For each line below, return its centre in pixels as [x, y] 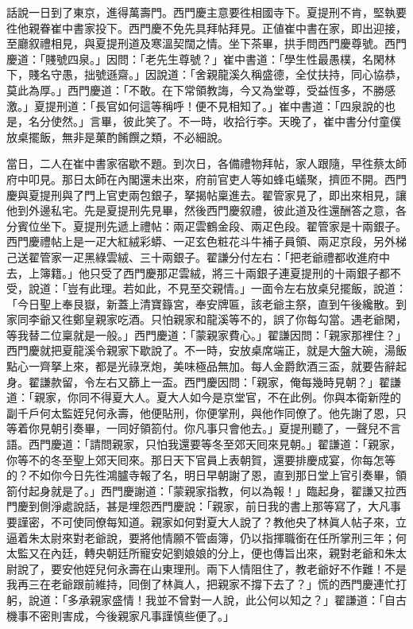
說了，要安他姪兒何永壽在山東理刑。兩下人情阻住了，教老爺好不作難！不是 [212, 568]
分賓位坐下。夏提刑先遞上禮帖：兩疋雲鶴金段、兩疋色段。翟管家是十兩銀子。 [206, 225]
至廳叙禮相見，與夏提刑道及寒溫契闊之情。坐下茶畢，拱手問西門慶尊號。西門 [206, 43]
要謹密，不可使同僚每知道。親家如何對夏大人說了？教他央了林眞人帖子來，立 [206, 522]
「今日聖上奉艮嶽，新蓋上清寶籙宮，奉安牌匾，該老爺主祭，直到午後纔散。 [201, 303]
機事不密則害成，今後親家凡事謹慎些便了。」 [120, 615]
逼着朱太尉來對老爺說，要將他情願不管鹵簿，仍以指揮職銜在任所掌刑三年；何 [206, 537]
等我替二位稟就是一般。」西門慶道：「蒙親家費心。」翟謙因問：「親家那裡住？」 [206, 334]
